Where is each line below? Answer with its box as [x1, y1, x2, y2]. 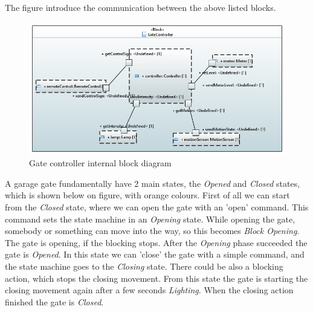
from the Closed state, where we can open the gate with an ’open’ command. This [5, 200, 309, 213]
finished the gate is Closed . [5, 295, 104, 308]
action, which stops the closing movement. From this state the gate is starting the [5, 271, 308, 284]
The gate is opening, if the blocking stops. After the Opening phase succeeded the [5, 236, 308, 249]
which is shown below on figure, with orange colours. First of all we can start [5, 189, 290, 201]
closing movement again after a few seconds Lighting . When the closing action [5, 284, 294, 296]
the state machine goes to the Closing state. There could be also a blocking [5, 259, 283, 272]
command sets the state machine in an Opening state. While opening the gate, [5, 212, 295, 225]
